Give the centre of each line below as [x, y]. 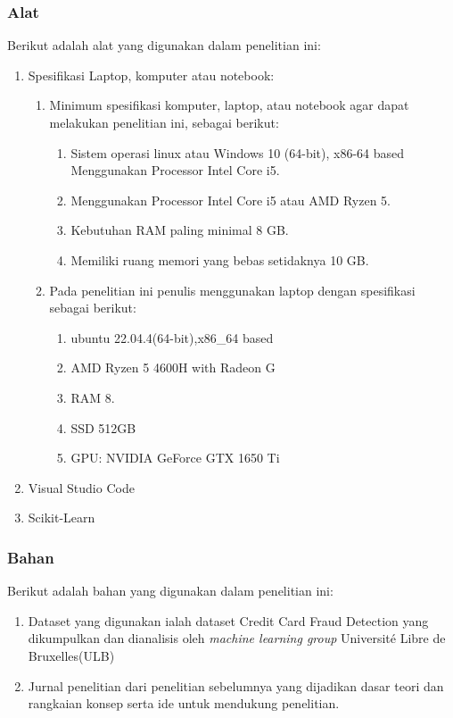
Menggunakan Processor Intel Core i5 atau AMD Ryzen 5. [231, 200]
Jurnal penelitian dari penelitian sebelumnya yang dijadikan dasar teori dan [236, 685]
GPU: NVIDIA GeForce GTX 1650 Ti [175, 458]
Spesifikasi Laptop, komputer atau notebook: [151, 75]
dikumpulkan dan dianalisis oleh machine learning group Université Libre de [237, 638]
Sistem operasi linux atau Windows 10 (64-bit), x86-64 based [238, 152]
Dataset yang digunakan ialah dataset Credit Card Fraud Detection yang [228, 620]
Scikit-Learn [62, 518]
